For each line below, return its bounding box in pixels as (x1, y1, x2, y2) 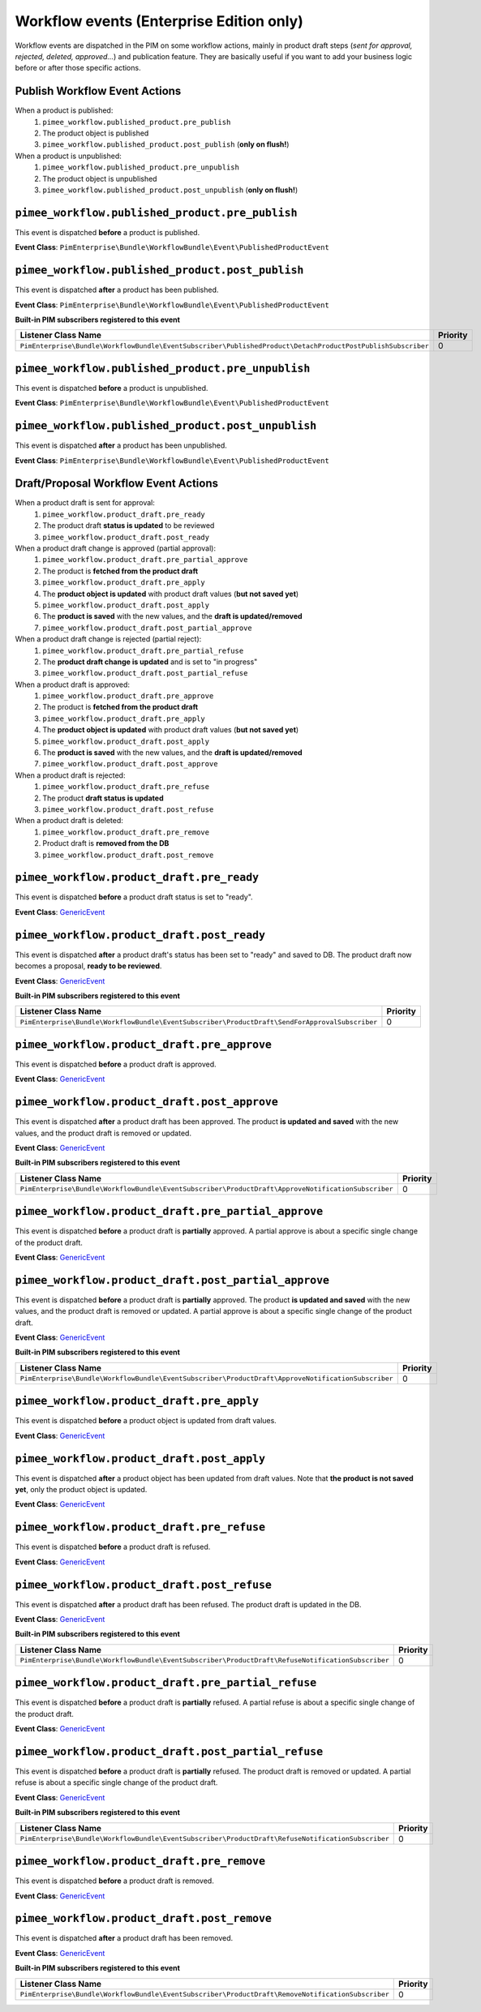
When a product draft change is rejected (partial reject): (15, 634, 202, 644)
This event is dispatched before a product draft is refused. (15, 1542, 211, 1552)
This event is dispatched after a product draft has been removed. (15, 1933, 234, 1943)
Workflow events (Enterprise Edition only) (15, 12, 304, 30)
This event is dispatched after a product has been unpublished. (15, 440, 227, 450)
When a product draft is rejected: (15, 770, 126, 780)
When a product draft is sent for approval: (15, 498, 156, 508)
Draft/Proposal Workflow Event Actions (15, 477, 219, 491)
